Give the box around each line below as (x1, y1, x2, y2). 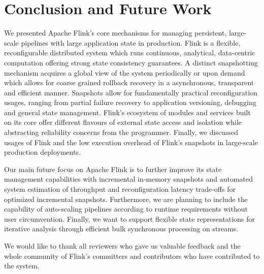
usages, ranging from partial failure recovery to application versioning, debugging (4, 97, 256, 108)
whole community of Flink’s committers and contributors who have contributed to (4, 250, 260, 261)
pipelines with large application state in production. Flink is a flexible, (21, 37, 241, 48)
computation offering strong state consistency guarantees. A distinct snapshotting (4, 57, 258, 67)
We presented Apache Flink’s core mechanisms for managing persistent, (4, 27, 227, 38)
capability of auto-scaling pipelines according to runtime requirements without (4, 203, 248, 214)
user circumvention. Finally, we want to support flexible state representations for (4, 213, 255, 224)
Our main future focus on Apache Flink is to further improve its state (4, 163, 222, 174)
